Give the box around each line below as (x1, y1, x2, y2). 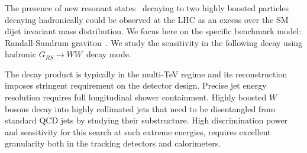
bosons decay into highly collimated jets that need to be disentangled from (5, 102, 276, 115)
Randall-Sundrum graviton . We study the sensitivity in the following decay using (5, 36, 303, 48)
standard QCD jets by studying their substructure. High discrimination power (5, 114, 288, 126)
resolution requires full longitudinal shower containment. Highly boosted (5, 91, 267, 103)
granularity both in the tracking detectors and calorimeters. (5, 137, 221, 149)
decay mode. (86, 48, 131, 60)
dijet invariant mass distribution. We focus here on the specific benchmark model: (5, 25, 302, 37)
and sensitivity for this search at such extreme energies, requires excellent (5, 125, 271, 138)
